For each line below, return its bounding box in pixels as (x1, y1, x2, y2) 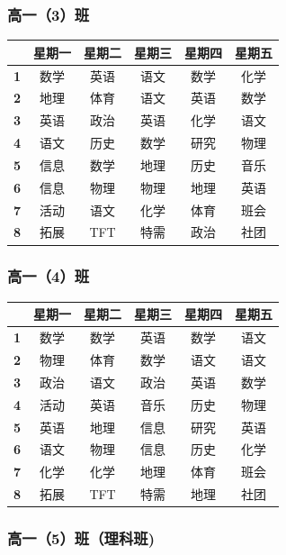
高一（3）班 (7, 3, 90, 25)
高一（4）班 (7, 265, 90, 287)
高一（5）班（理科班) (7, 527, 155, 550)
